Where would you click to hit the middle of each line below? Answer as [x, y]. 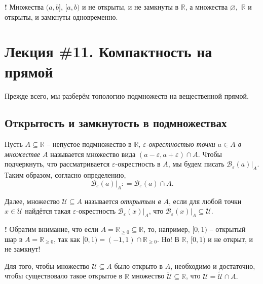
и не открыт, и [231, 239]
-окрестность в [138, 164]
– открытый [228, 229]
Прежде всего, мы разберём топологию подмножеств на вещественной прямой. [127, 95]
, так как [67, 239]
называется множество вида [93, 154]
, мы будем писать [196, 164]
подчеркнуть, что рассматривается [57, 164]
